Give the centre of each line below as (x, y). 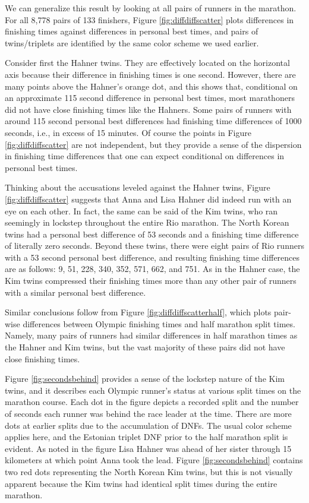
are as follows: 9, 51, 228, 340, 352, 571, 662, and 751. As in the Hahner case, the (152, 269)
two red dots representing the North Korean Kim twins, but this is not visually (149, 471)
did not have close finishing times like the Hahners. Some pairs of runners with (148, 109)
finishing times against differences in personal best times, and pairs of (132, 31)
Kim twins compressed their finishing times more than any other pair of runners (151, 281)
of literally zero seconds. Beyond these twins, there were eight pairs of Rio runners (154, 246)
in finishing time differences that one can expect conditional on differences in (145, 156)
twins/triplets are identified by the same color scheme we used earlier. (132, 42)
